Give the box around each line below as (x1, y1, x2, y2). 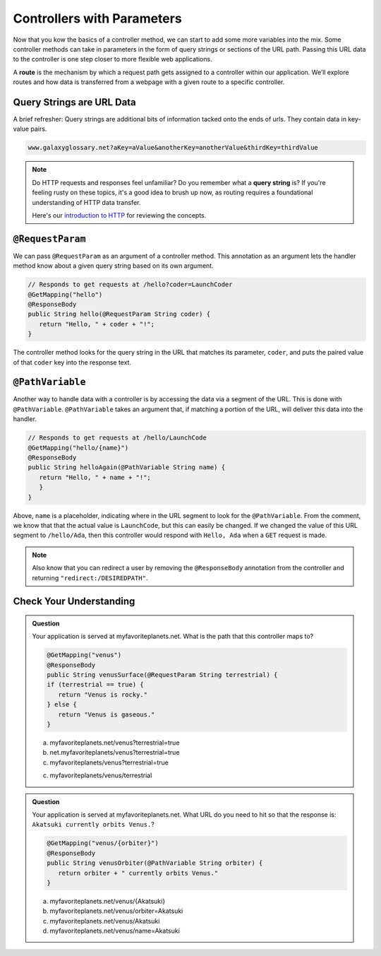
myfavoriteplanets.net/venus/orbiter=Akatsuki (49, 907, 183, 915)
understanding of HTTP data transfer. (32, 198, 141, 206)
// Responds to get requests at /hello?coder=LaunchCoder (28, 281, 233, 289)
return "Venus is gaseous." (57, 710, 155, 719)
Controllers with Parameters (13, 11, 183, 26)
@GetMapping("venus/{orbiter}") (47, 839, 159, 847)
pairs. (30, 124, 47, 134)
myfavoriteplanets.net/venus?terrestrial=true (49, 738, 180, 747)
